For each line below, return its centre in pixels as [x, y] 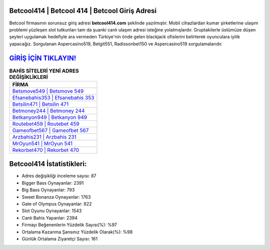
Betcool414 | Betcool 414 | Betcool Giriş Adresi [83, 11]
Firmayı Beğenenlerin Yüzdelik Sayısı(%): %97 [69, 225]
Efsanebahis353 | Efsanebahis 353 [53, 97]
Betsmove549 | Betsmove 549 [48, 91]
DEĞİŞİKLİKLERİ [29, 77]
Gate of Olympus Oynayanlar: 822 [57, 204]
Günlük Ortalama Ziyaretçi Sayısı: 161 [59, 239]
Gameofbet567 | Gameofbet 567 [50, 130]
